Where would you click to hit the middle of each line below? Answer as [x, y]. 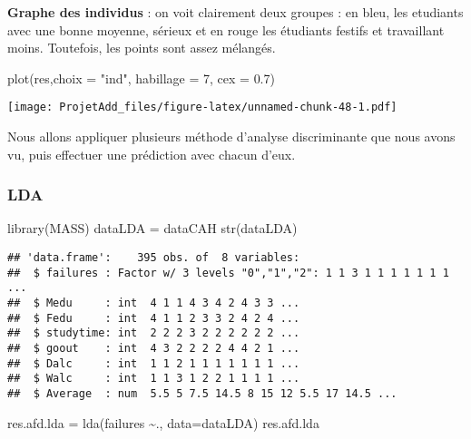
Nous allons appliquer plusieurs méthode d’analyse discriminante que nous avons [231, 137]
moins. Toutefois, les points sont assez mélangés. [142, 48]
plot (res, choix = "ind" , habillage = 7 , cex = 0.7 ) [141, 78]
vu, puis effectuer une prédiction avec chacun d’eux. [152, 154]
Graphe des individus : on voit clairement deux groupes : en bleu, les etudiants [235, 12]
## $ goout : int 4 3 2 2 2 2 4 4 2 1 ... [154, 348]
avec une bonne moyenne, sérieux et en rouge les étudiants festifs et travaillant [226, 29]
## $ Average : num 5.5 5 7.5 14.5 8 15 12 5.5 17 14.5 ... [202, 393]
